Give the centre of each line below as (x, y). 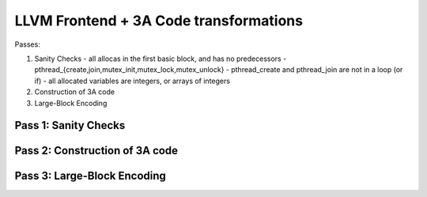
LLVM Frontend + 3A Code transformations (159, 21)
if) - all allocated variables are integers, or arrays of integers (132, 81)
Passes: (28, 44)
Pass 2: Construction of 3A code (96, 151)
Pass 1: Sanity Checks (70, 125)
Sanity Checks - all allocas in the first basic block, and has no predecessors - (161, 59)
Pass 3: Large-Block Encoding (90, 176)
